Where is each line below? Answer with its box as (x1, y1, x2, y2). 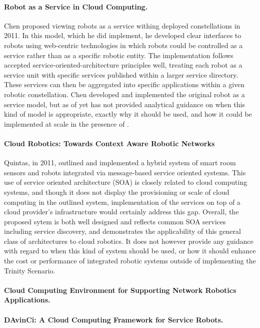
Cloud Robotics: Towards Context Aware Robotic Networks (4, 138, 215, 148)
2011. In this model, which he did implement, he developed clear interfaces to (4, 30, 241, 41)
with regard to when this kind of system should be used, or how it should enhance (4, 245, 256, 256)
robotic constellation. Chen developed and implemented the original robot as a (4, 89, 245, 99)
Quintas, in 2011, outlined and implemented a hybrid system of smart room (4, 157, 236, 168)
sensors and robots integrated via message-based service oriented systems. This (4, 167, 246, 177)
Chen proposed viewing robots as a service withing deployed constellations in (4, 20, 240, 31)
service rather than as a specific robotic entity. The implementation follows (4, 50, 233, 60)
